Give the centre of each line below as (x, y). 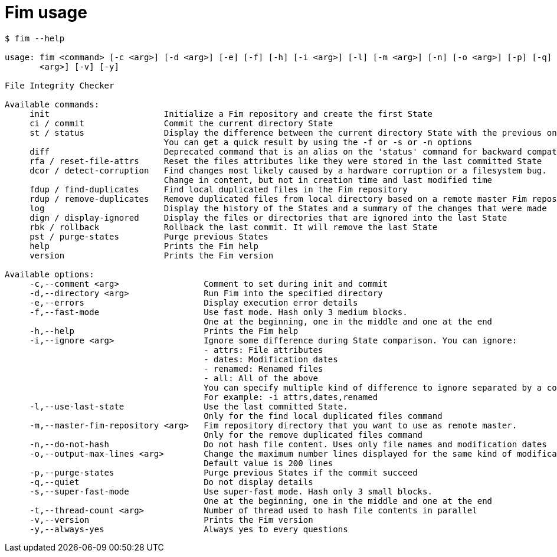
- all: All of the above (261, 378)
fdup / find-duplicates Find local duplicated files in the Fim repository (219, 189)
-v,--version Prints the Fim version (171, 520)
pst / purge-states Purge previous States (149, 236)
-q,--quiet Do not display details (171, 482)
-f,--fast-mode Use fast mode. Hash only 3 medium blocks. (219, 312)
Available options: (50, 274)
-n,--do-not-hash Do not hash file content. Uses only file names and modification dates (288, 444)
